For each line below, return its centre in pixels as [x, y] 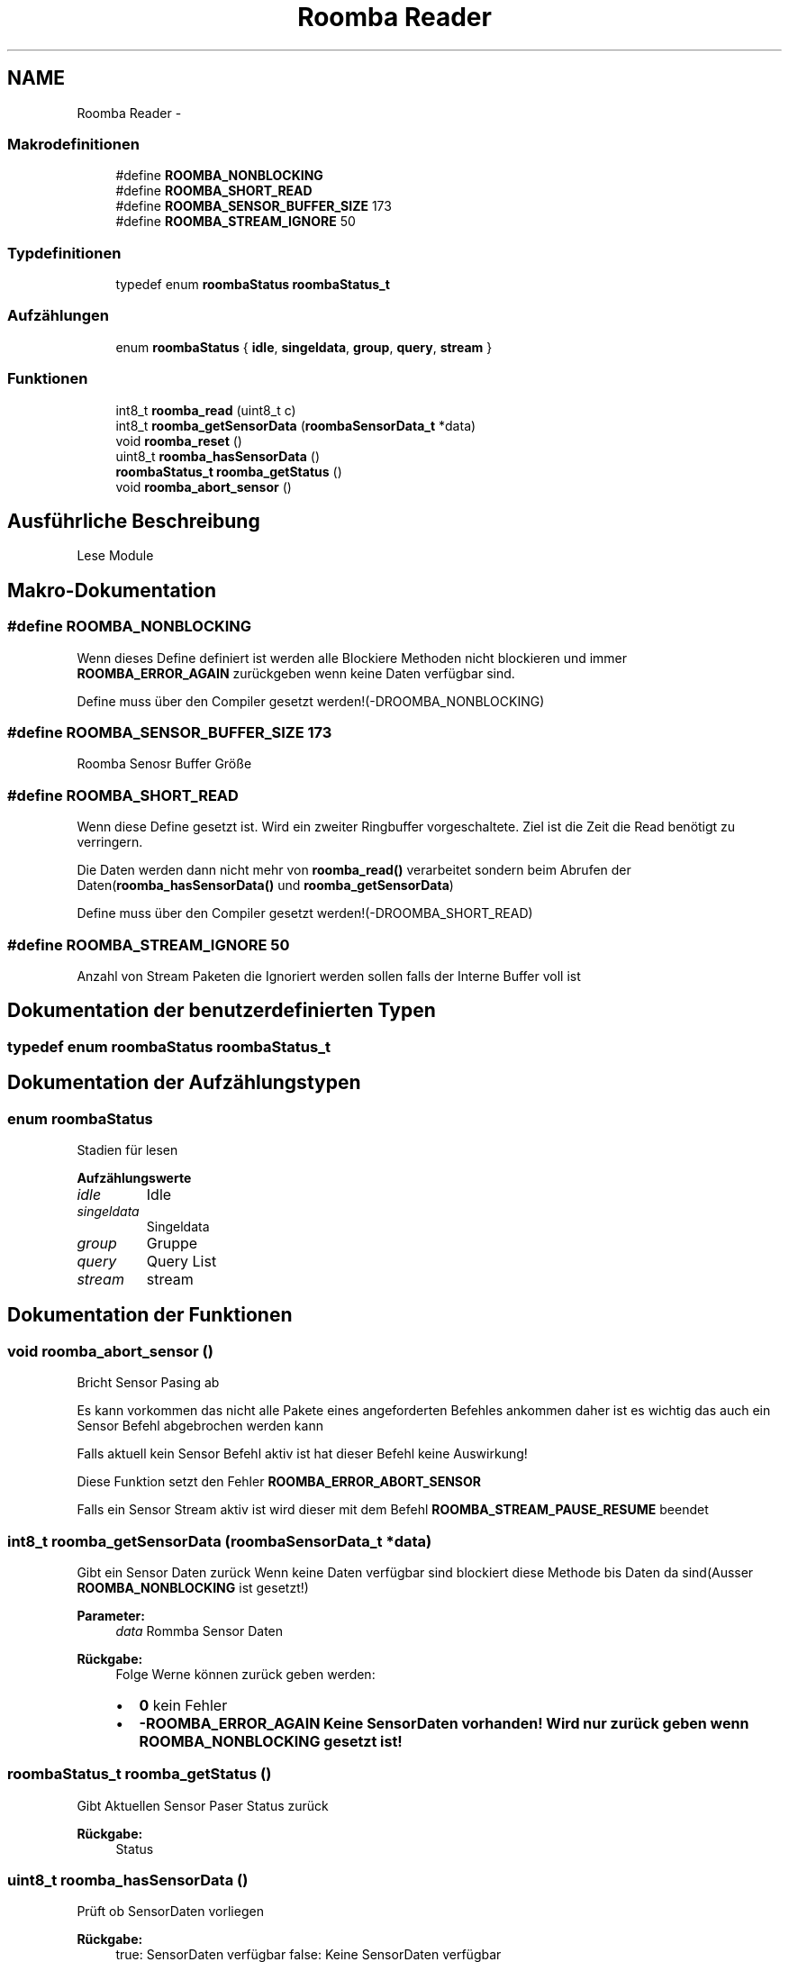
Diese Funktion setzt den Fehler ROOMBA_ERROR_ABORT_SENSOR [279, 1482]
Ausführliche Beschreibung [134, 522]
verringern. [110, 842]
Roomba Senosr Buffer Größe [164, 764]
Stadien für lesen [127, 1149]
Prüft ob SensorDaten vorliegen [170, 1912]
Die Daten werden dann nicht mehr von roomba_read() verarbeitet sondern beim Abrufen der [354, 870]
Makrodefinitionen [73, 144]
